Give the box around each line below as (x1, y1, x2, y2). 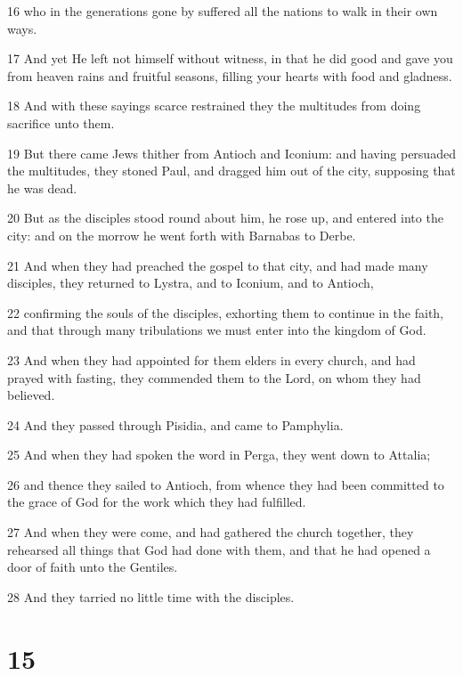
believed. (7, 386, 55, 404)
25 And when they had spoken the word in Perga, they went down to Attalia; (7, 445, 431, 464)
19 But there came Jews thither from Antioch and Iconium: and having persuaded (7, 143, 456, 162)
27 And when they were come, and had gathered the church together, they (7, 523, 414, 542)
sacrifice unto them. (7, 113, 115, 132)
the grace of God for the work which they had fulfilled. (7, 493, 306, 511)
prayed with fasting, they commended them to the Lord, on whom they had (7, 368, 421, 387)
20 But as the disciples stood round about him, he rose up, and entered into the (7, 208, 443, 227)
